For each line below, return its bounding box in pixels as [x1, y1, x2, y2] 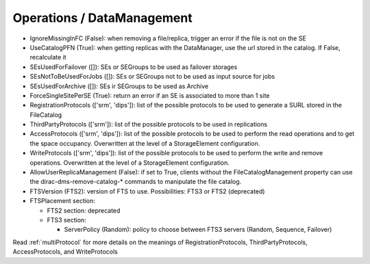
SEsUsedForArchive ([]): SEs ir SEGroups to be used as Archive [29, 82, 209, 90]
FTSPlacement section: [29, 197, 96, 205]
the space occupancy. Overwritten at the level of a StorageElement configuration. [29, 139, 260, 147]
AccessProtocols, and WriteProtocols [12, 248, 118, 256]
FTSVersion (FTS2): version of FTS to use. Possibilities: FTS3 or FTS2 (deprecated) [29, 187, 265, 195]
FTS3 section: [47, 215, 87, 224]
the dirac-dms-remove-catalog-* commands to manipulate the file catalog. [29, 178, 242, 186]
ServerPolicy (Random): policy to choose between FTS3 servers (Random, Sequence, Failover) [64, 226, 332, 234]
